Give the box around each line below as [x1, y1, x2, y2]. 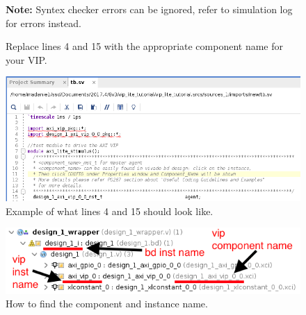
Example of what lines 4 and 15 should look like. [6, 203, 214, 218]
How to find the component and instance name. [6, 296, 208, 311]
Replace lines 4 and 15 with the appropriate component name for [6, 39, 283, 53]
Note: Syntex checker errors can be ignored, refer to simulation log [6, 2, 293, 16]
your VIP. [6, 52, 47, 67]
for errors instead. [6, 15, 81, 30]
